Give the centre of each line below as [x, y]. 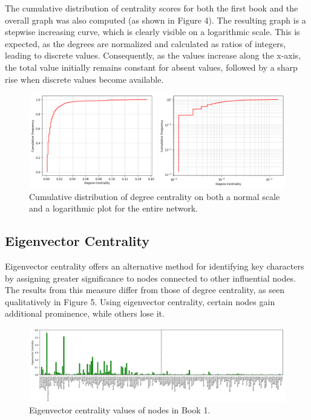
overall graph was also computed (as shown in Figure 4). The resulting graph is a [155, 20]
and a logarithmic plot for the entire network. [114, 208]
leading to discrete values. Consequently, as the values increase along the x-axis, [153, 55]
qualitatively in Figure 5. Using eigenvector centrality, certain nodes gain [140, 301]
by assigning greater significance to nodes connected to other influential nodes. [150, 278]
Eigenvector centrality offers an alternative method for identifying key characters [155, 266]
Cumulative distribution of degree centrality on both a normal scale [155, 196]
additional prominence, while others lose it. [85, 313]
